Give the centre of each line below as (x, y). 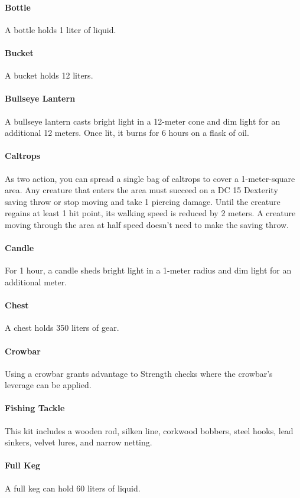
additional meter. (36, 281)
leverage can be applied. (48, 385)
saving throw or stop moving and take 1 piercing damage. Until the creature (143, 201)
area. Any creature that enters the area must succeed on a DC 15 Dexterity (141, 190)
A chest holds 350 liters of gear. (62, 328)
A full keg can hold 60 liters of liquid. (73, 488)
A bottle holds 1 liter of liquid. (61, 29)
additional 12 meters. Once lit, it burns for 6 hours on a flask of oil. (127, 133)
